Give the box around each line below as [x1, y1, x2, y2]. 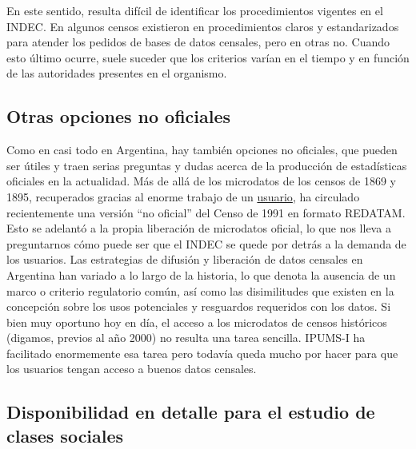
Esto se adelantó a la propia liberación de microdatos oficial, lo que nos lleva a [6, 220, 391, 236]
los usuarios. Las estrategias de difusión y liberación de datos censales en [6, 251, 363, 268]
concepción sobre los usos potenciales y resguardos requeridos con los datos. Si [6, 298, 391, 315]
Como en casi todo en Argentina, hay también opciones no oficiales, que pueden [6, 141, 398, 158]
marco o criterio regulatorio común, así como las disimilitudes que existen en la [6, 282, 394, 299]
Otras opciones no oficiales [6, 104, 231, 129]
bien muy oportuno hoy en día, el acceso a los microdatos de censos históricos [6, 313, 387, 330]
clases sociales [6, 423, 124, 447]
